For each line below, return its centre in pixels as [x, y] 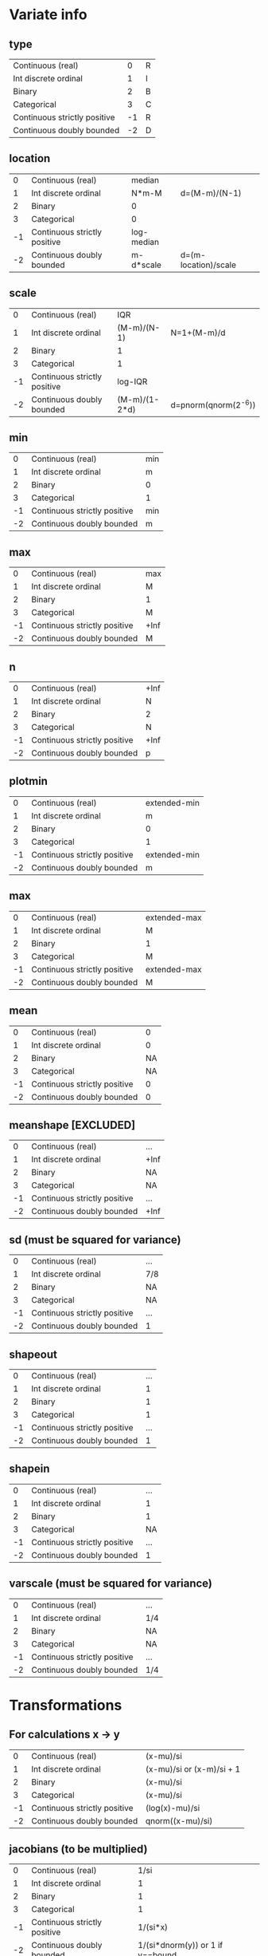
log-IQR [132, 381]
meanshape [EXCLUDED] [72, 1125]
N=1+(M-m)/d [198, 333]
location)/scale [208, 265]
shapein [29, 1469]
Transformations [66, 1705]
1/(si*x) [153, 1927]
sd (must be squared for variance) [95, 1239]
